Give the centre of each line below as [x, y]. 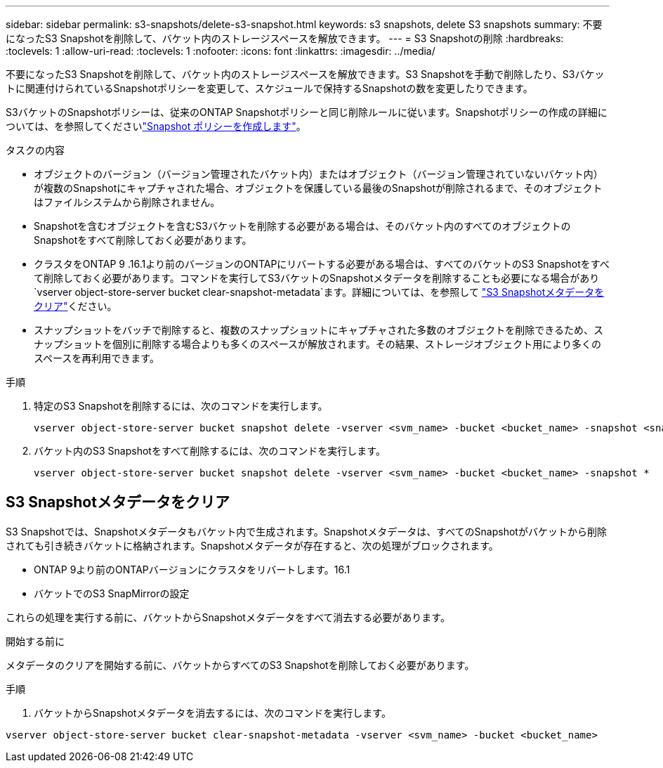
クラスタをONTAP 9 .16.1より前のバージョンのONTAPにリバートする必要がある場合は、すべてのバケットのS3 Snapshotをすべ [322, 264]
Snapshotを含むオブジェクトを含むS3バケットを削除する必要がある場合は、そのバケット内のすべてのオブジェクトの [302, 226]
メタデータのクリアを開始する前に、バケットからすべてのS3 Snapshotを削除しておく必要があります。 [240, 665]
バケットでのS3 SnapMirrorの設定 [112, 593]
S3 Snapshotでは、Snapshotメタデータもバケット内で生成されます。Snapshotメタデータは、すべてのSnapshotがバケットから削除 [306, 531]
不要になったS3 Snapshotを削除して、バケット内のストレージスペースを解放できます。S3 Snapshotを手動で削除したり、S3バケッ [305, 74]
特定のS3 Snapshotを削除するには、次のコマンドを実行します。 [181, 406]
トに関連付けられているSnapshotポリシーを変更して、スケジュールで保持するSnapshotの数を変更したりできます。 [269, 88]
